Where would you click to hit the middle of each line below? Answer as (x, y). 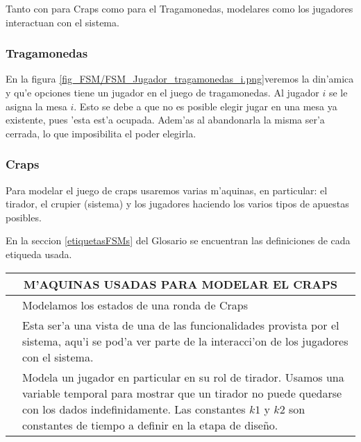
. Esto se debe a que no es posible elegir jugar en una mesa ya (205, 106)
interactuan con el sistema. (62, 22)
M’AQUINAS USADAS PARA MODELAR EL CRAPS (180, 284)
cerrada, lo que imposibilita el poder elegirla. (101, 133)
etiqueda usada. (39, 254)
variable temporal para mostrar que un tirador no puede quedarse (182, 393)
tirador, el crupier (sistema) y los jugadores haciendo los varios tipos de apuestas (177, 204)
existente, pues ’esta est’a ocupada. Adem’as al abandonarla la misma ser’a (165, 120)
